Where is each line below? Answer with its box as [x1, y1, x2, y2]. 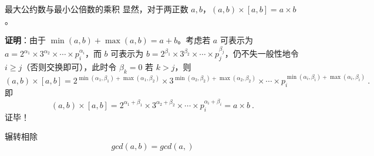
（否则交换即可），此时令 [22, 60, 117, 72]
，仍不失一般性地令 [224, 47, 299, 60]
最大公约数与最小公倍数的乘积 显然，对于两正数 [5, 3, 188, 15]
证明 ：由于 [5, 34, 46, 46]
